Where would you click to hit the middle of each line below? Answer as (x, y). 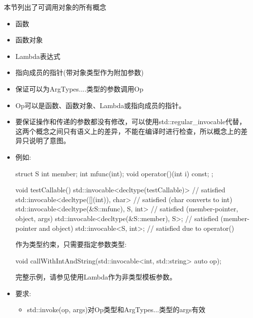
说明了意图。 (49, 140)
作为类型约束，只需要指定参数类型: (71, 244)
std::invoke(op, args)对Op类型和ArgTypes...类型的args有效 (116, 309)
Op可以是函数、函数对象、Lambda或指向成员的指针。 (100, 105)
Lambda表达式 (38, 56)
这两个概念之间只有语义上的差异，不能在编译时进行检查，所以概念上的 (128, 131)
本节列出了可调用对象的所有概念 (55, 7)
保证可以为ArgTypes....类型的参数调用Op (79, 88)
